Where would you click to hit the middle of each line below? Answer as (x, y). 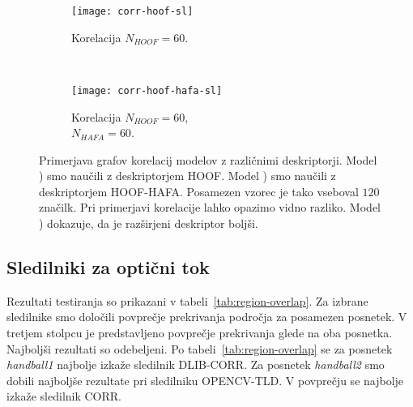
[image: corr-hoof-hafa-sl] (147, 90)
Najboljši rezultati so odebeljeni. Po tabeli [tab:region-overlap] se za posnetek (200, 348)
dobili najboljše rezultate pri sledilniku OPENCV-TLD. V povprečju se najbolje (205, 380)
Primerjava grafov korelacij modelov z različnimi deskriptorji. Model (208, 159)
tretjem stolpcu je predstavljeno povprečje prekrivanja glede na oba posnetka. (200, 333)
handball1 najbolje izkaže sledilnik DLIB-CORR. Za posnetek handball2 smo (196, 364)
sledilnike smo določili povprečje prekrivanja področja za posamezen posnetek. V (207, 317)
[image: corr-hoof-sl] (132, 11)
